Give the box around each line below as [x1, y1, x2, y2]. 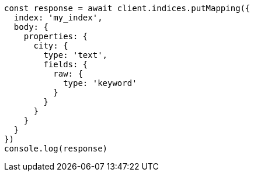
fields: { [43, 60, 88, 69]
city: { [33, 41, 68, 50]
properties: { [23, 32, 88, 41]
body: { [13, 22, 48, 32]
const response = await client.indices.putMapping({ [4, 4, 250, 13]
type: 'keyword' [63, 78, 137, 88]
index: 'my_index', [13, 13, 103, 22]
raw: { [53, 69, 83, 78]
